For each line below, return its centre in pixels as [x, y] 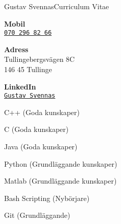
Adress [16, 49]
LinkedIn [20, 86]
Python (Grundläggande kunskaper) [61, 163]
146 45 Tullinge [28, 69]
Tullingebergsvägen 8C [40, 59]
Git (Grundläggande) [37, 215]
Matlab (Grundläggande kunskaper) [60, 181]
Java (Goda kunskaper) [41, 147]
